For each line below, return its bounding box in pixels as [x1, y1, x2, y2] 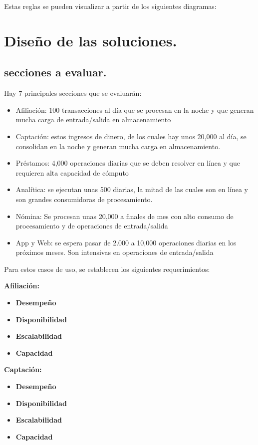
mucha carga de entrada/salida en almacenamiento [15, 114, 171, 125]
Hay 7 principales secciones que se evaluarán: [4, 88, 142, 98]
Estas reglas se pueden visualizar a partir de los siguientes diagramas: [4, 1, 217, 11]
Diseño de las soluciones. [4, 30, 177, 50]
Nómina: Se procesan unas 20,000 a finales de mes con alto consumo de [15, 211, 234, 221]
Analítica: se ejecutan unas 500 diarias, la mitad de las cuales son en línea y [15, 184, 248, 195]
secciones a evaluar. [4, 64, 107, 80]
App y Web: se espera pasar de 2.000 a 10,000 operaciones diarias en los [15, 237, 237, 247]
